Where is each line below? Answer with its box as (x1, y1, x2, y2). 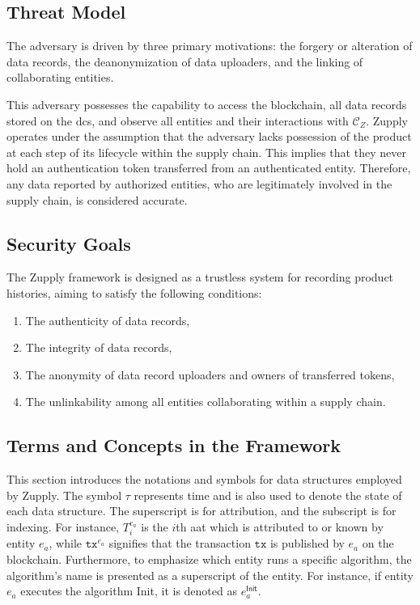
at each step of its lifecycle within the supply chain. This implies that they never (6, 143, 406, 160)
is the (141, 518, 168, 535)
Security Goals (6, 231, 131, 256)
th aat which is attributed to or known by (176, 518, 384, 535)
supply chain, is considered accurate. (6, 191, 188, 208)
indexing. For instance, (6, 518, 120, 535)
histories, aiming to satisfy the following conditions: (6, 284, 262, 301)
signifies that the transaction (108, 535, 251, 552)
